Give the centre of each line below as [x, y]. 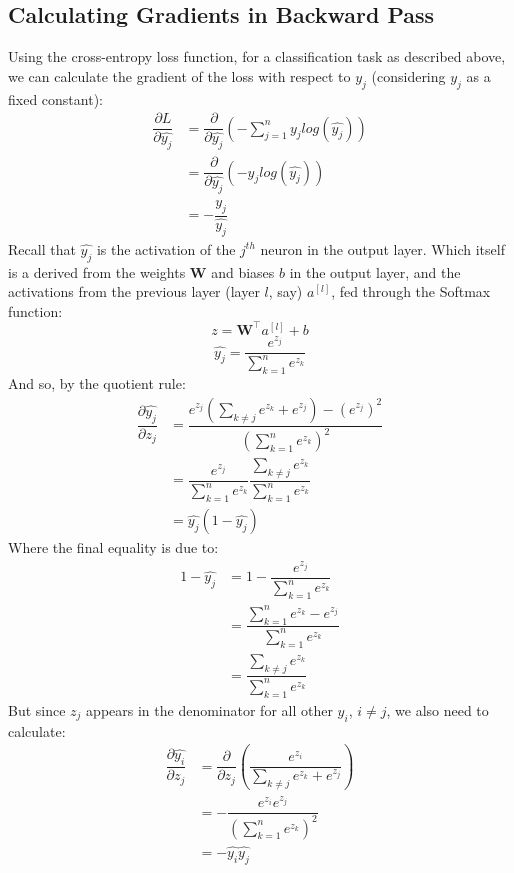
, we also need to [437, 709]
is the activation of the [166, 248]
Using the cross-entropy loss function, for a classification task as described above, [257, 56]
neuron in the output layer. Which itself [382, 248]
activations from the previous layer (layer [134, 291]
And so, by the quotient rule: [97, 383]
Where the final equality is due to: [113, 547]
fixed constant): [55, 98]
